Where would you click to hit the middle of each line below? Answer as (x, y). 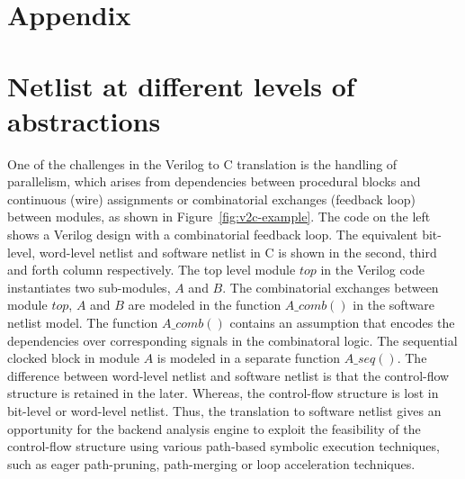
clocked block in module (73, 358)
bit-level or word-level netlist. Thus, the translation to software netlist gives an (224, 411)
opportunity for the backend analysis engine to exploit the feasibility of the (214, 428)
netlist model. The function (83, 323)
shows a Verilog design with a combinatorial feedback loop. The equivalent (213, 235)
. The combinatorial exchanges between (331, 287)
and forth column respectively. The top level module (152, 270)
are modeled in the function (205, 305)
